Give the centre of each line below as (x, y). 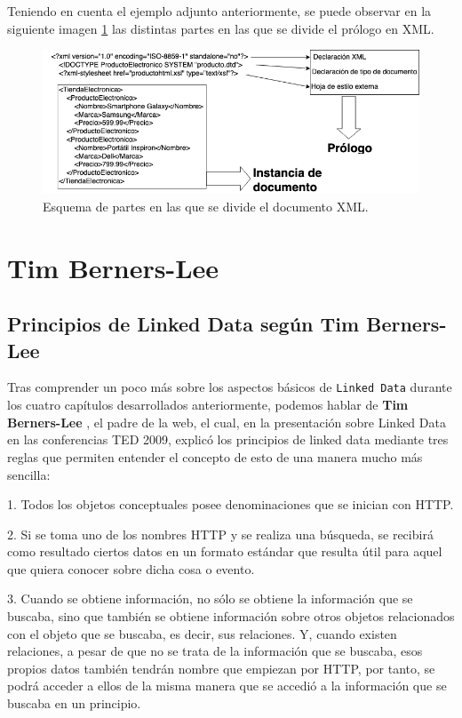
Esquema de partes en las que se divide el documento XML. (206, 206)
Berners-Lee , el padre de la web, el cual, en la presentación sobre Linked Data (227, 422)
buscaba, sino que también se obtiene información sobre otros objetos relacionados (231, 616)
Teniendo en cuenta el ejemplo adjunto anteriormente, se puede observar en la (219, 11)
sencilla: (29, 474)
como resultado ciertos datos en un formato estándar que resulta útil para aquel (225, 551)
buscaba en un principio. (74, 703)
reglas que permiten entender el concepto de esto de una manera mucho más (215, 456)
